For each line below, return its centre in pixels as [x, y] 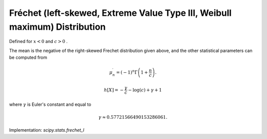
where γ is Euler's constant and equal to [50, 104]
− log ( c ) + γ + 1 [145, 90]
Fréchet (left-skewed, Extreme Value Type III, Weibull [120, 13]
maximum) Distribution [57, 27]
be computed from [28, 57]
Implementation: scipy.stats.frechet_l [47, 130]
